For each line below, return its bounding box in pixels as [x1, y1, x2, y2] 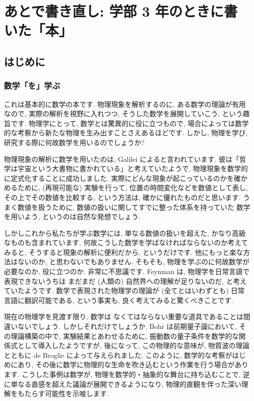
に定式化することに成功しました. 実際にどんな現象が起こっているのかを [4, 173, 234, 183]
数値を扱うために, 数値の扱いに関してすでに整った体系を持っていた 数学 [17, 201, 251, 212]
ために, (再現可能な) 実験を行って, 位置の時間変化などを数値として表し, [17, 182, 248, 193]
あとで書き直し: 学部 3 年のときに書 [4, 1, 238, 21]
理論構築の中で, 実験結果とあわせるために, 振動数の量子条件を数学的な [10, 330, 239, 341]
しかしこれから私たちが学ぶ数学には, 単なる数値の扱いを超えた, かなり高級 [4, 227, 246, 238]
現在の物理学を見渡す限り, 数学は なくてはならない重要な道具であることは [4, 311, 244, 322]
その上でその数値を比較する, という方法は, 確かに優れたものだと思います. [4, 192, 241, 202]
